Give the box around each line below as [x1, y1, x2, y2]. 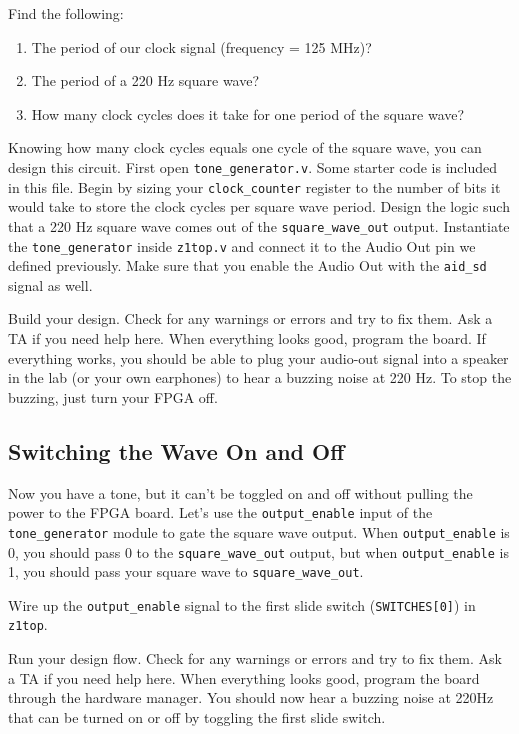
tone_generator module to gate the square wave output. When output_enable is [8, 521, 510, 542]
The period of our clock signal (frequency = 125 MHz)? [31, 36, 372, 57]
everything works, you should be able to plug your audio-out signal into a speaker [8, 347, 509, 368]
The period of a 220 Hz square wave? [31, 70, 260, 91]
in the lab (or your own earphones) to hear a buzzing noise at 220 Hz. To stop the [8, 367, 512, 388]
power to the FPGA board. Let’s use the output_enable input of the [8, 502, 433, 523]
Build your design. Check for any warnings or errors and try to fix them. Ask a [8, 308, 493, 329]
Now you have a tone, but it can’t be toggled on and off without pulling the [8, 482, 473, 503]
